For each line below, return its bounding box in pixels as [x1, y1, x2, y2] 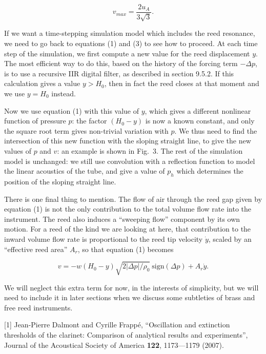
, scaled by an [208, 233, 252, 244]
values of [4, 145, 31, 156]
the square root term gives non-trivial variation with [4, 125, 169, 136]
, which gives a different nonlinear [145, 105, 251, 116]
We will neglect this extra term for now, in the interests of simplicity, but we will [4, 282, 259, 293]
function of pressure [4, 115, 66, 126]
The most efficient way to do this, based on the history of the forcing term [4, 58, 238, 69]
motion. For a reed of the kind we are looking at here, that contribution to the [4, 223, 251, 234]
